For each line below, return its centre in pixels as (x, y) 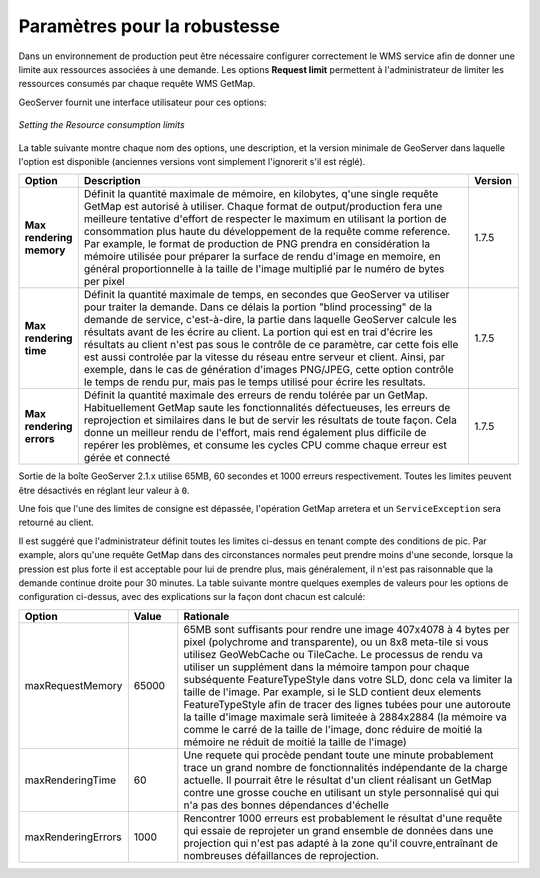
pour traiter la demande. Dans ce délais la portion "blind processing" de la (258, 307)
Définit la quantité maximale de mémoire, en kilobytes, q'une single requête (261, 194)
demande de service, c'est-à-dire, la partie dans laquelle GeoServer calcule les (270, 320)
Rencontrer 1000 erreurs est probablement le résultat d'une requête (343, 818)
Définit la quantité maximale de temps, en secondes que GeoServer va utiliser (266, 295)
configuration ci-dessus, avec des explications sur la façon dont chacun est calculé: (192, 597)
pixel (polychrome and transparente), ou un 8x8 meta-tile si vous (336, 642)
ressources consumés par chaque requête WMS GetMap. (137, 84)
